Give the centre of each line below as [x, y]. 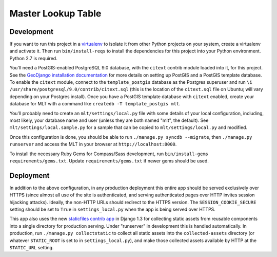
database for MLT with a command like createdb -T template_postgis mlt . [95, 104]
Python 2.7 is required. [33, 58]
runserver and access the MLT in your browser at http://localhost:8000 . [93, 144]
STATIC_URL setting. [32, 247]
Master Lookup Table [55, 13]
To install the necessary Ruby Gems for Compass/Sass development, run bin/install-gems [109, 154]
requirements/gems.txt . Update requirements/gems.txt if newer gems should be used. [109, 161]
